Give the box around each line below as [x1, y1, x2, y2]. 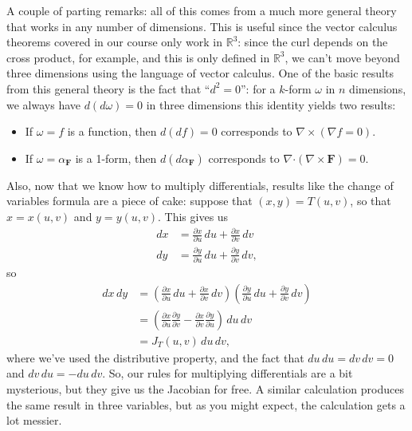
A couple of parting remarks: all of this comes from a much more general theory [6, 2, 397, 18]
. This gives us [158, 208, 229, 224]
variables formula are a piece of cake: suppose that [6, 192, 253, 209]
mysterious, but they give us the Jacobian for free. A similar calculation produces [6, 380, 404, 397]
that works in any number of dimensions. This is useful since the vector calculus [6, 18, 398, 34]
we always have [6, 96, 80, 113]
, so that [350, 192, 391, 209]
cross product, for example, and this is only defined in [6, 49, 270, 65]
